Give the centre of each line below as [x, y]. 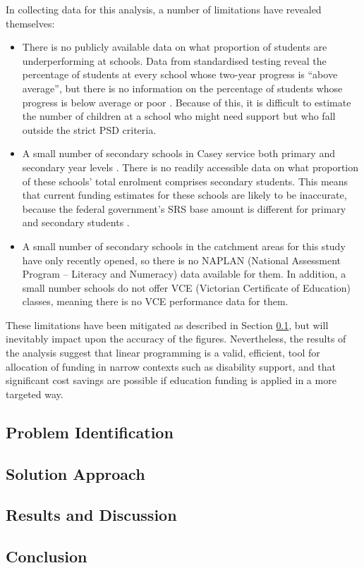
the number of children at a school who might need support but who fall [179, 116]
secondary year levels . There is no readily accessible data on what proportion [190, 167]
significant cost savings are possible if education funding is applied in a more [171, 380]
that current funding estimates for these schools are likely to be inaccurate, [184, 195]
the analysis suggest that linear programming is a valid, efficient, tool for [163, 353]
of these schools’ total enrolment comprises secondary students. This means [185, 181]
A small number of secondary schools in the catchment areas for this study [184, 246]
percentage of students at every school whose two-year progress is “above [180, 74]
